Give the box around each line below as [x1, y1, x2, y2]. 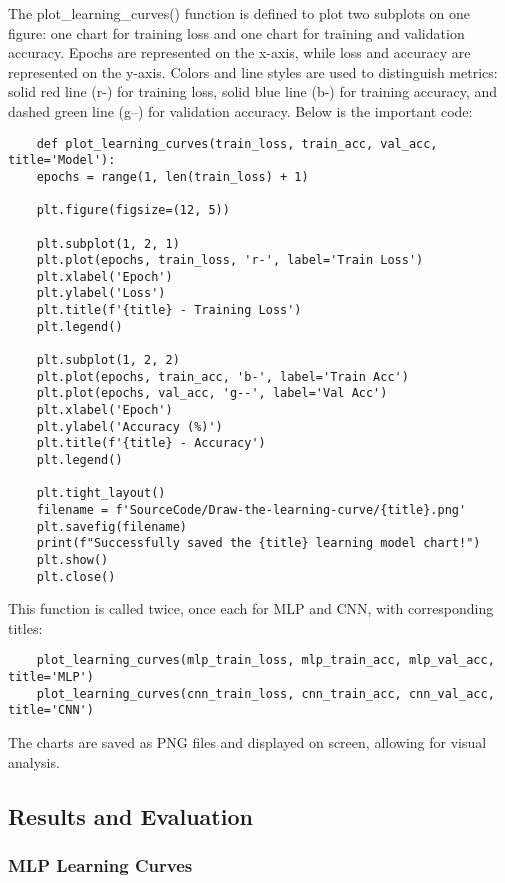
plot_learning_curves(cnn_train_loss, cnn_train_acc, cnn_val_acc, [36, 686, 495, 701]
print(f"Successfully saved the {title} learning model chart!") [36, 536, 481, 551]
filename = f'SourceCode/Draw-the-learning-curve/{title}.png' [36, 503, 467, 517]
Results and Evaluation [8, 800, 253, 831]
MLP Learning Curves [8, 852, 193, 877]
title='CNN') [8, 703, 94, 718]
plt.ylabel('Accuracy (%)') [36, 419, 223, 434]
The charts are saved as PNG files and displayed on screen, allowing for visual [8, 732, 487, 753]
